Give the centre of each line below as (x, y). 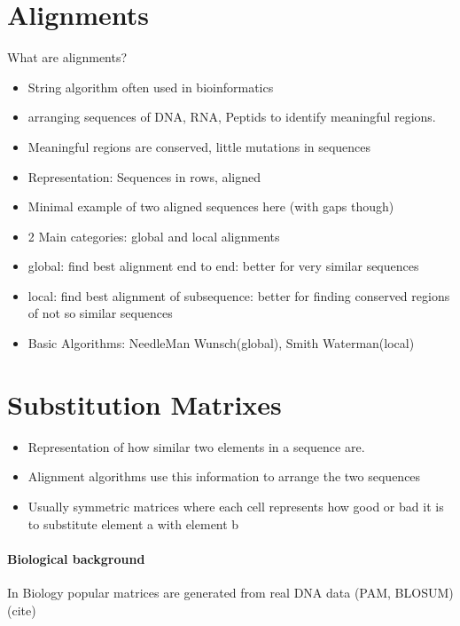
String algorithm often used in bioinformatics (151, 87)
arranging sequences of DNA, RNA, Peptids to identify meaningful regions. (232, 117)
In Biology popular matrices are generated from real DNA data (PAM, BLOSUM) (230, 592)
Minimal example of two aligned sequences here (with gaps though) (211, 206)
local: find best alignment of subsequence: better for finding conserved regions (239, 295)
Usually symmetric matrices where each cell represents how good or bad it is (236, 506)
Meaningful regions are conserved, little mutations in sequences (199, 146)
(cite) (22, 610)
